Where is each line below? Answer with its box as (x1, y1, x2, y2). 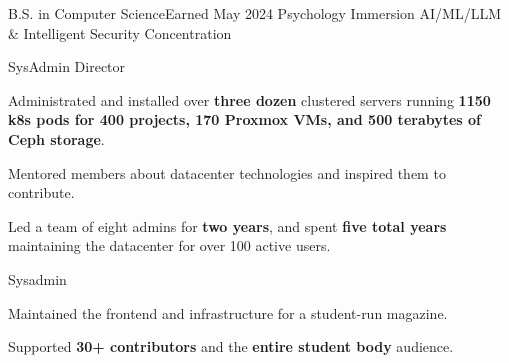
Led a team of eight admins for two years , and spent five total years (8, 215, 447, 236)
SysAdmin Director (8, 56, 126, 77)
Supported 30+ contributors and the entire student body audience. (8, 336, 454, 357)
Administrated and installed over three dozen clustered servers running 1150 (8, 89, 491, 110)
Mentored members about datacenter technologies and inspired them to (8, 162, 446, 183)
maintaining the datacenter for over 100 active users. (8, 235, 331, 256)
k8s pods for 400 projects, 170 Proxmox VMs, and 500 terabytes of (8, 109, 482, 130)
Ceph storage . (8, 128, 105, 149)
